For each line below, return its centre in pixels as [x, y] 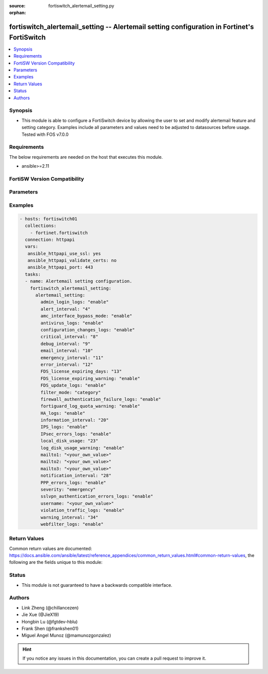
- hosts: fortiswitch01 [49, 219]
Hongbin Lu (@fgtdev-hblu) [50, 621]
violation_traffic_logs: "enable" [82, 510]
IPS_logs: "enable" [64, 427]
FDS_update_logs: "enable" [73, 385]
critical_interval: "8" [69, 337]
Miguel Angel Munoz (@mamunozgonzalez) [66, 635]
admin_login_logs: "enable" [75, 302]
